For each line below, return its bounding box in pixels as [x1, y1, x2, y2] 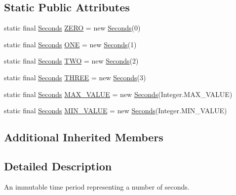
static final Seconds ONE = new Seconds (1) [4, 39, 137, 49]
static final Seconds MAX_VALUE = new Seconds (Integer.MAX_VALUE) [4, 89, 233, 99]
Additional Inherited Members [4, 130, 163, 145]
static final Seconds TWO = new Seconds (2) [4, 56, 139, 66]
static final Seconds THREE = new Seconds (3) [4, 72, 146, 82]
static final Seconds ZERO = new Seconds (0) [4, 23, 141, 33]
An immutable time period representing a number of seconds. [4, 181, 190, 192]
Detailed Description [4, 158, 112, 173]
